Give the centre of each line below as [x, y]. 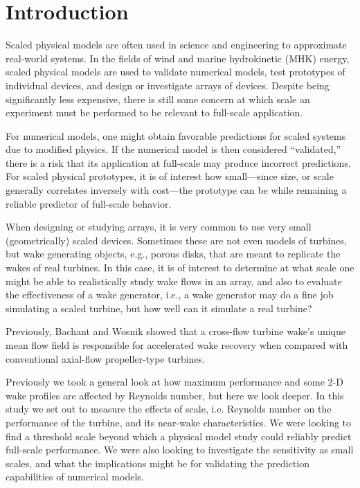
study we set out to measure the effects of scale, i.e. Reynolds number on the [169, 409]
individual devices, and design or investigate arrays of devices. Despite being [168, 85]
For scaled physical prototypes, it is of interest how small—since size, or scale [170, 176]
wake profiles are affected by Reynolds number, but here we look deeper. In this [175, 395]
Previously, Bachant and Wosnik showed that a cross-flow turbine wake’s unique [175, 331]
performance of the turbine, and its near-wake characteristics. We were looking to [179, 422]
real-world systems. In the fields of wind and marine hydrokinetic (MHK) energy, [178, 58]
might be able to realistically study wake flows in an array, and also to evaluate [174, 281]
